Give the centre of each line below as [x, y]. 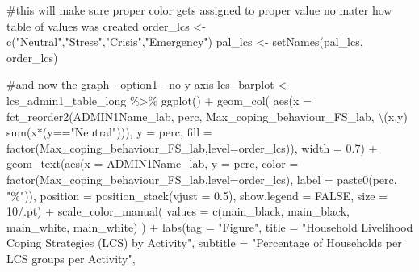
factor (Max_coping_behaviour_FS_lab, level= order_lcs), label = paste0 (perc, [202, 179]
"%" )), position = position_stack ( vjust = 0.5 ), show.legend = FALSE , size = [197, 195]
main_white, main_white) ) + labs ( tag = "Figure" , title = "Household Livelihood [210, 226]
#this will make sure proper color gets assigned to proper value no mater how [199, 10]
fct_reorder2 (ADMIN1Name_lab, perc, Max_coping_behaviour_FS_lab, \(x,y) [207, 116]
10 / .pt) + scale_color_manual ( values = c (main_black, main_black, [178, 211]
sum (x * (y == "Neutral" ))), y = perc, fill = [109, 132]
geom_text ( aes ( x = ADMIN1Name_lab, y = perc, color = [153, 163]
